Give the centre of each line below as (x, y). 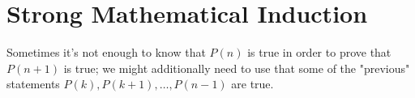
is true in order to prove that (319, 52)
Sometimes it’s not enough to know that (106, 52)
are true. (252, 84)
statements (33, 84)
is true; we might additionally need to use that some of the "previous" (237, 68)
